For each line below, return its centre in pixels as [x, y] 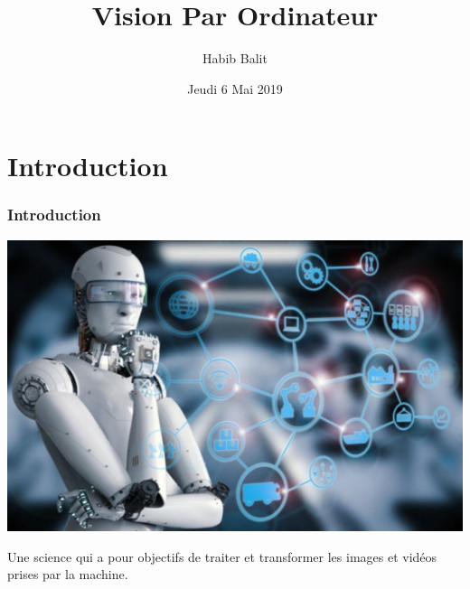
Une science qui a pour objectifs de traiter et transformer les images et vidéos [222, 556]
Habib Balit [235, 58]
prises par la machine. [68, 574]
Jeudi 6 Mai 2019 [235, 88]
